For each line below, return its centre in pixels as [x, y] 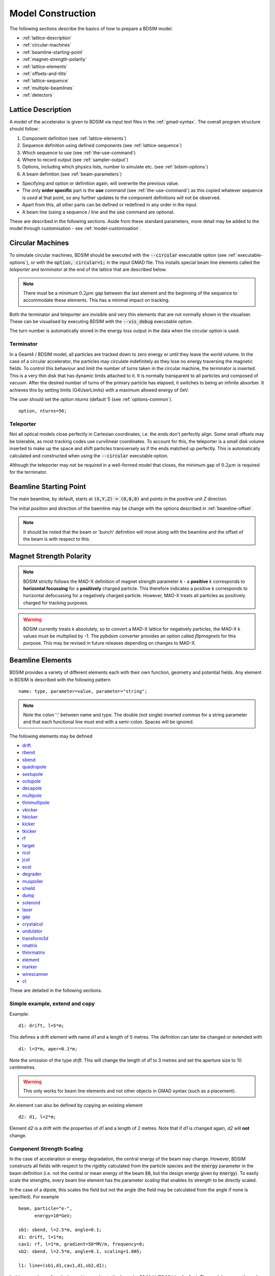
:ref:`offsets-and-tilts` [45, 73]
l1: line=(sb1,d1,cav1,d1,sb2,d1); [63, 1266]
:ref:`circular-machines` [47, 45]
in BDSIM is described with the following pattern [60, 679]
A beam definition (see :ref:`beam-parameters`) [72, 174]
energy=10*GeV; [53, 1216]
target [29, 845]
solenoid [31, 902]
